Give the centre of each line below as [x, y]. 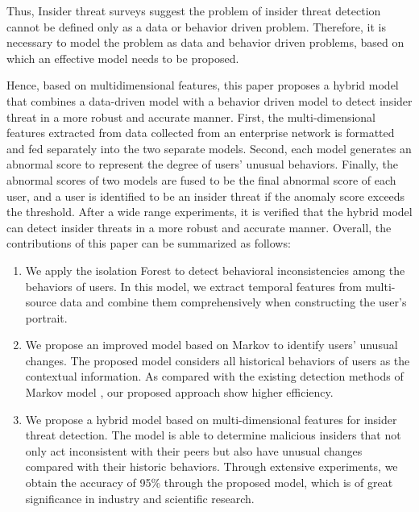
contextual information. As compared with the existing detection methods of [214, 376]
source [41, 302]
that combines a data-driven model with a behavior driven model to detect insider [209, 100]
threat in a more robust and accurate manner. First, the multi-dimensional [191, 117]
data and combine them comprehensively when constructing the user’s [233, 302]
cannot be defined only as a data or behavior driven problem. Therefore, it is [196, 26]
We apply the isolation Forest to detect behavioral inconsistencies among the [215, 270]
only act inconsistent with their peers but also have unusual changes [194, 450]
